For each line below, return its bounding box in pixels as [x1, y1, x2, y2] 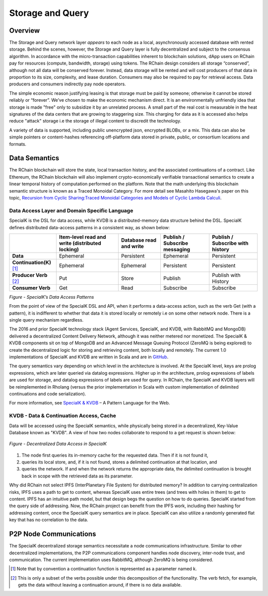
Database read [121, 236, 156, 243]
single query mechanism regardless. [9, 317, 84, 323]
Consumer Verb [12, 284, 51, 291]
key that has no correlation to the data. [9, 517, 88, 523]
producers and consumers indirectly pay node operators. [9, 81, 126, 87]
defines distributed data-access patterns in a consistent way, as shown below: [9, 224, 170, 230]
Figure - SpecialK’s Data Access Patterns [9, 294, 94, 300]
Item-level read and [59, 233, 106, 240]
